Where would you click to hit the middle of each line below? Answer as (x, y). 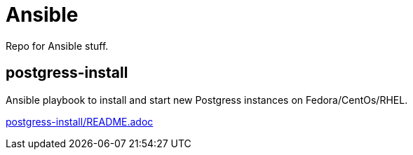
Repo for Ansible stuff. (57, 46)
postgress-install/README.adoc (80, 121)
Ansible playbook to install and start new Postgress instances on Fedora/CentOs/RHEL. (207, 100)
